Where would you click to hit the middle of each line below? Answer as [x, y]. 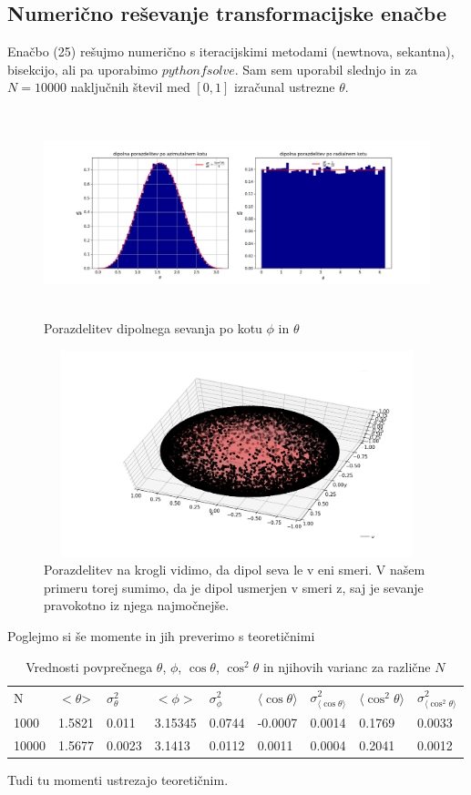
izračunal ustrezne [284, 87]
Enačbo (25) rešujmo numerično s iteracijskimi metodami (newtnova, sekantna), [231, 51]
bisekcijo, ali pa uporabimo [83, 69]
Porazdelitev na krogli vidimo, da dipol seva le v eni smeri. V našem [235, 570]
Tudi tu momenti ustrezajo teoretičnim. [118, 779]
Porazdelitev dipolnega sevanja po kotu [153, 328]
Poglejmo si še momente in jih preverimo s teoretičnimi [161, 636]
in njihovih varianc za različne [347, 666]
